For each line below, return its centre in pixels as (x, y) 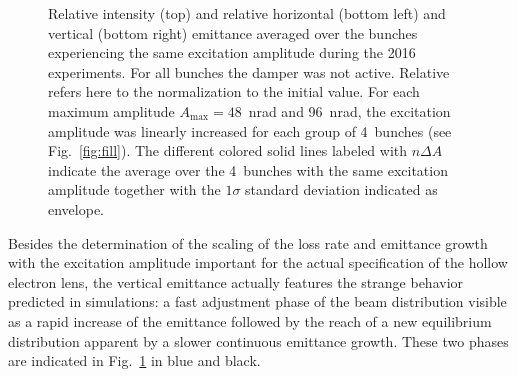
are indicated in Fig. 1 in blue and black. (134, 360)
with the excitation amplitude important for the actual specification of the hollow (258, 262)
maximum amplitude (111, 110)
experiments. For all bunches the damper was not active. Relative (249, 71)
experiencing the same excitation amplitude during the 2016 (232, 52)
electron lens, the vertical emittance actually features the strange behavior (236, 281)
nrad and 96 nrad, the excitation (349, 110)
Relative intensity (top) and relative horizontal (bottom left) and (247, 13)
